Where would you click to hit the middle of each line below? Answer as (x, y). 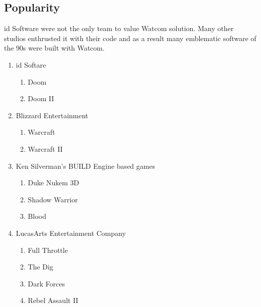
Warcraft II (45, 148)
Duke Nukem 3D (53, 183)
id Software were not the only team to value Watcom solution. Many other (119, 28)
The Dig (40, 267)
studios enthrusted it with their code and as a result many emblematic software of (130, 38)
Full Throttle (48, 250)
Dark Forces (46, 283)
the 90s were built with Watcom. (54, 48)
